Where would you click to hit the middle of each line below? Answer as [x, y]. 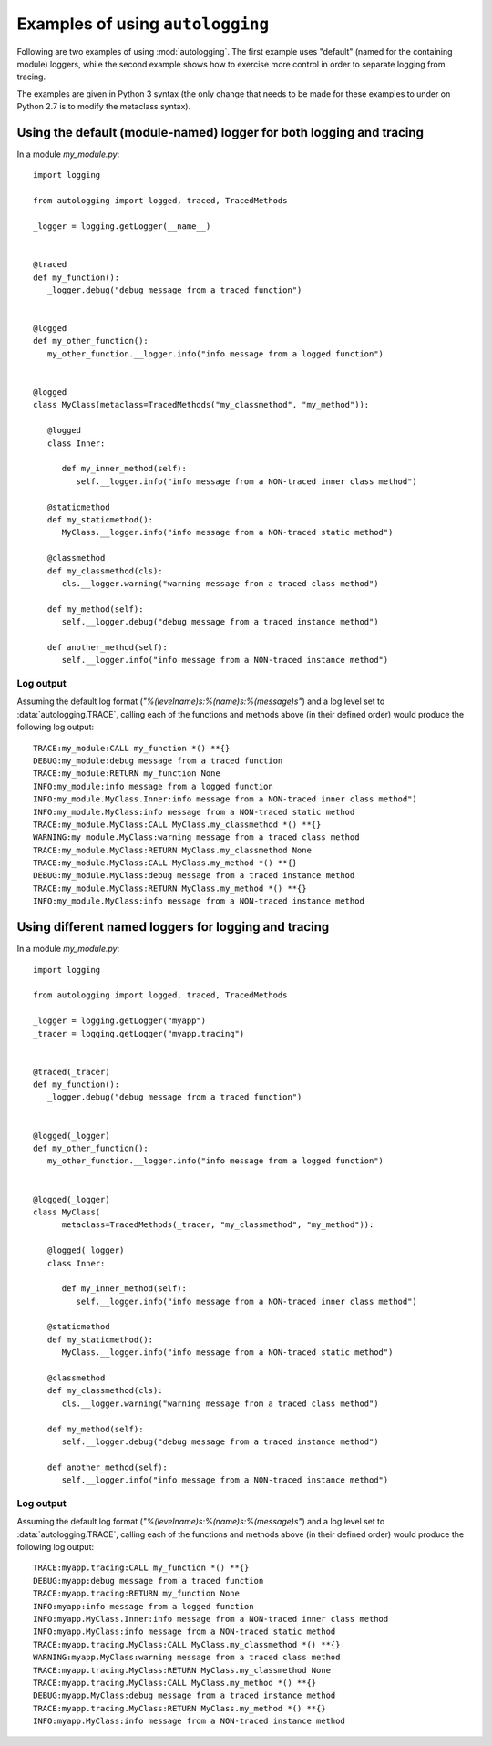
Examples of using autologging [143, 24]
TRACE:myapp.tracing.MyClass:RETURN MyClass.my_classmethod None [182, 1670]
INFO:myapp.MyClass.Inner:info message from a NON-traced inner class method [211, 1619]
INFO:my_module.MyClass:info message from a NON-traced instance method [199, 901]
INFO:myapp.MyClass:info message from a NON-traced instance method [189, 1721]
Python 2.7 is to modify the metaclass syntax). [104, 107]
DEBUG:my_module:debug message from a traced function [158, 760]
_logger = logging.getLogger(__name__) [122, 226]
